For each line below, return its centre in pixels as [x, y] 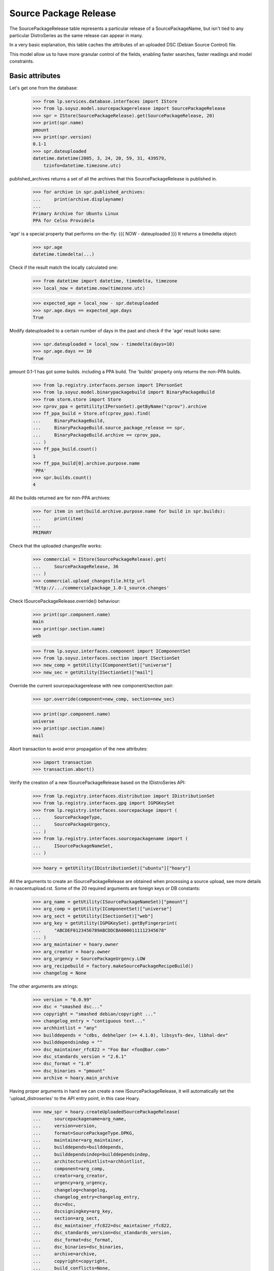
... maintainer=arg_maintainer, [78, 1140]
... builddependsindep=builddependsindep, [92, 1154]
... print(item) [58, 518]
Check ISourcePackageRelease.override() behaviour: [65, 601]
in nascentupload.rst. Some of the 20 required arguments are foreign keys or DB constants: [105, 888]
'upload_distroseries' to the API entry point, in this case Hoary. [75, 1098]
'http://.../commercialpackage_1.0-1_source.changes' [101, 588]
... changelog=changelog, [70, 1190]
